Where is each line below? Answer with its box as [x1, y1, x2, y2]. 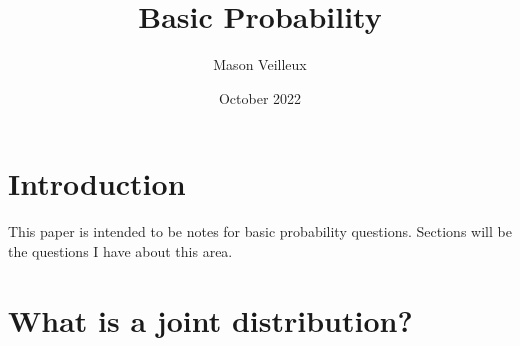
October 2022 [218, 87, 302, 108]
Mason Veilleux [213, 54, 307, 75]
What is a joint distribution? [8, 299, 413, 340]
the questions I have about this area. [8, 240, 233, 261]
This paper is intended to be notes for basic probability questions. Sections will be [8, 221, 512, 242]
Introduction [8, 163, 186, 204]
